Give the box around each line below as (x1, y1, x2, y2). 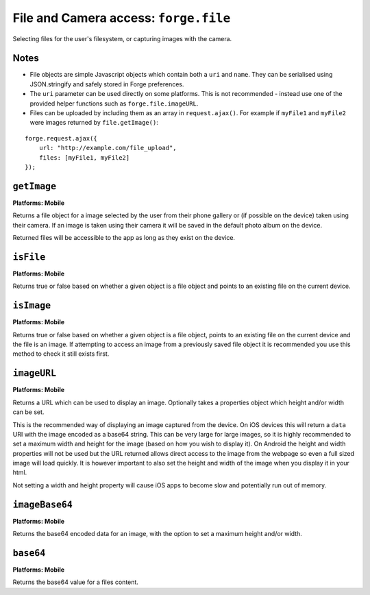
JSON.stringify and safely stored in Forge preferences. (29, 80, 184, 88)
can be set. (12, 408, 45, 416)
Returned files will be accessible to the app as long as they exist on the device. (12, 234, 236, 242)
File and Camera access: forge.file (12, 10, 231, 25)
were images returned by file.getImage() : (29, 119, 159, 127)
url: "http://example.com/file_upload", (38, 144, 177, 152)
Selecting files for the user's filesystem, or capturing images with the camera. (12, 34, 232, 42)
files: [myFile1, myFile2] (38, 154, 130, 161)
